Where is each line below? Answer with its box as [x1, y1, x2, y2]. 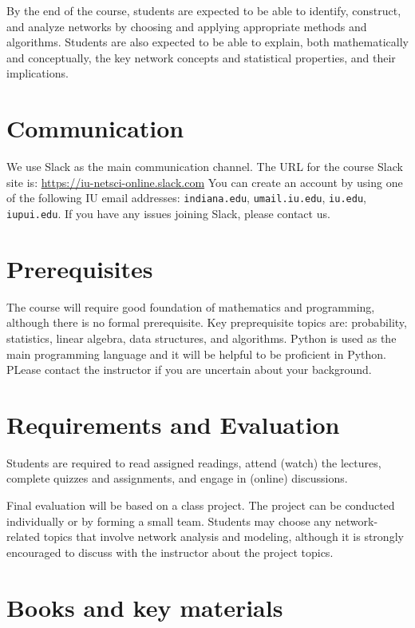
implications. [6, 65, 69, 81]
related [6, 528, 41, 545]
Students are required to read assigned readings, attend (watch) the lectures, [6, 454, 381, 471]
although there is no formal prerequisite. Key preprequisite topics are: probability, [6, 314, 407, 331]
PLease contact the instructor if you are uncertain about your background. [6, 361, 372, 378]
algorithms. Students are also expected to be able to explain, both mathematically [6, 34, 409, 50]
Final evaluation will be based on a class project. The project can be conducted [6, 497, 395, 513]
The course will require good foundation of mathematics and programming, [6, 298, 375, 315]
